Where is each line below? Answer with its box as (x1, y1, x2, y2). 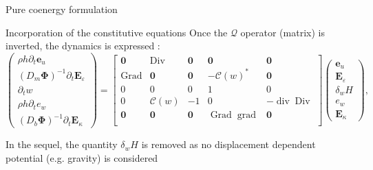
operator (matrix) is (240, 25, 325, 39)
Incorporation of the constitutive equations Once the (6, 25, 228, 39)
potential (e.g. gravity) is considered (6, 150, 158, 165)
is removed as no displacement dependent (141, 137, 316, 151)
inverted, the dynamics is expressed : (6, 38, 160, 53)
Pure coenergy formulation (6, 2, 118, 16)
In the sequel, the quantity (6, 137, 118, 151)
